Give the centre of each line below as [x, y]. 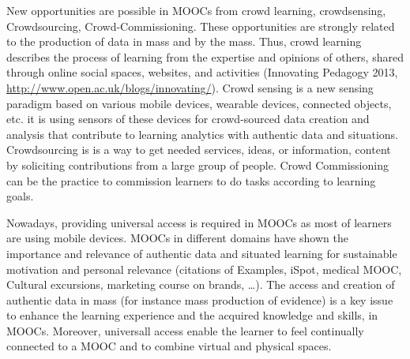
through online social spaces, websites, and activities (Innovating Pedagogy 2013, [202, 72]
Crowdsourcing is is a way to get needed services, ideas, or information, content [199, 150]
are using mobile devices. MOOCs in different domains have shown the [177, 238]
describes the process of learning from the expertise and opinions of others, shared [205, 56]
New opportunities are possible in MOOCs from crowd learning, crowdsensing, [196, 10]
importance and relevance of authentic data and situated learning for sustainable [202, 253]
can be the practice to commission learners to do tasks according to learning [191, 180]
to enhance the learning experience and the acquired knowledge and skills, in [192, 315]
